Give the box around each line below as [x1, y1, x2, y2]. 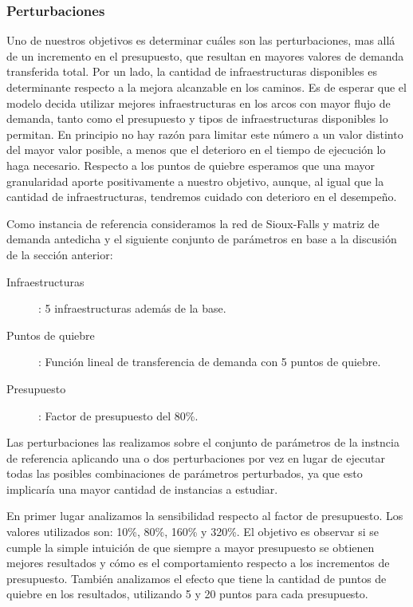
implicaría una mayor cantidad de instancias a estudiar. [6, 480, 278, 497]
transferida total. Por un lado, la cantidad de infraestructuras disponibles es [6, 63, 377, 80]
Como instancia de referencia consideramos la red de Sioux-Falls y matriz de [6, 215, 380, 231]
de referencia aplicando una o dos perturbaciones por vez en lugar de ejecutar [6, 449, 385, 466]
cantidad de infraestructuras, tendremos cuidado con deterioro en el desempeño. [6, 188, 397, 205]
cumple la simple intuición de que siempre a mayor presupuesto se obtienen [6, 538, 375, 555]
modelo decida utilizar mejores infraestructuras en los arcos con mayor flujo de [6, 94, 391, 111]
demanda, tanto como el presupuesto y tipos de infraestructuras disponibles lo [6, 110, 388, 127]
